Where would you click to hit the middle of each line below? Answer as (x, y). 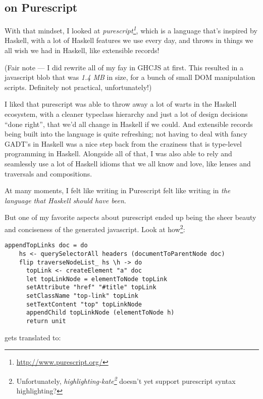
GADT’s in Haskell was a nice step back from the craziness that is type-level (123, 143)
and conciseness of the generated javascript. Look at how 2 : (95, 228)
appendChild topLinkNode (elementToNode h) (100, 313)
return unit (46, 321)
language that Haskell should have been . (65, 200)
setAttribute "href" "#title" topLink (91, 287)
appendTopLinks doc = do (46, 246)
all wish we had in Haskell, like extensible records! (82, 50)
